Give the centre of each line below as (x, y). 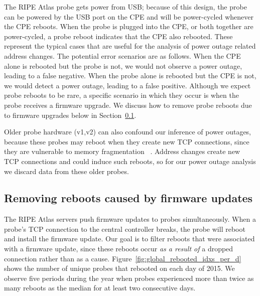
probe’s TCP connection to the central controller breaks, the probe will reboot (125, 229)
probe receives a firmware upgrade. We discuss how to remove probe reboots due (128, 105)
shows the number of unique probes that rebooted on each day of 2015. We (119, 268)
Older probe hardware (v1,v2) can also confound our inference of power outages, (128, 132)
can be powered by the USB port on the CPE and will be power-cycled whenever (129, 16)
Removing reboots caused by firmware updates (128, 198)
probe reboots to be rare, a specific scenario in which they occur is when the (121, 95)
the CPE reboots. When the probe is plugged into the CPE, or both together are (129, 26)
